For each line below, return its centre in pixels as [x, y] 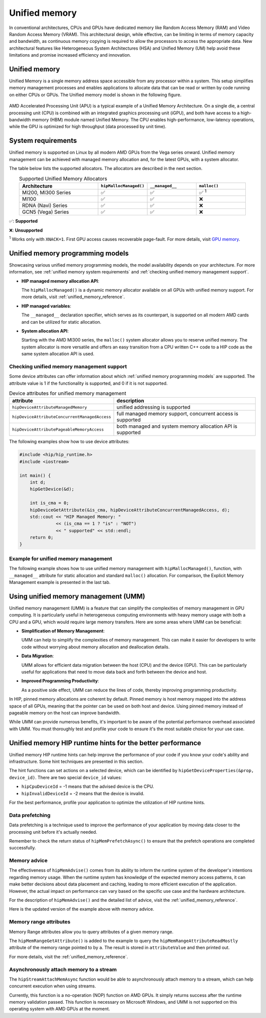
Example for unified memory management [61, 558]
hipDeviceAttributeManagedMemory [50, 407]
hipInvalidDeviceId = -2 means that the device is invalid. [83, 793]
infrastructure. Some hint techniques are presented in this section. [76, 762]
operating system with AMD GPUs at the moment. [60, 1009]
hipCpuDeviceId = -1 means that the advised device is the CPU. [88, 786]
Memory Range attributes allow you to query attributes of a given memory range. [91, 932]
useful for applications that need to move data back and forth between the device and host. [114, 672]
